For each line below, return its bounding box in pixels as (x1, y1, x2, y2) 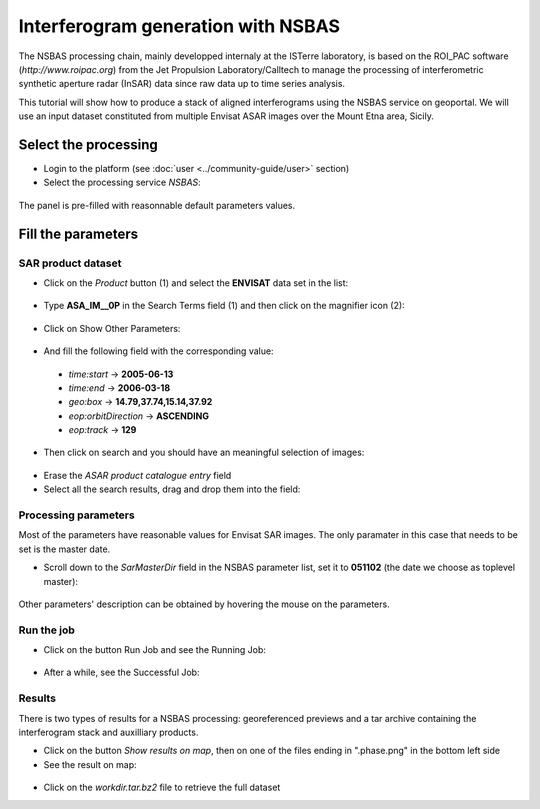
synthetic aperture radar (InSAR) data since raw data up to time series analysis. (18, 78, 345, 90)
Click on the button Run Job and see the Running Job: (43, 644, 267, 656)
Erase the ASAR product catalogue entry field (43, 469, 232, 481)
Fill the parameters (18, 225, 139, 242)
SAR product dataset (18, 256, 122, 270)
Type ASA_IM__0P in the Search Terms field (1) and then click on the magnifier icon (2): (43, 300, 405, 312)
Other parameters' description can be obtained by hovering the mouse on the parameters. (18, 598, 390, 610)
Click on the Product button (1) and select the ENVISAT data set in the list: (43, 276, 349, 289)
